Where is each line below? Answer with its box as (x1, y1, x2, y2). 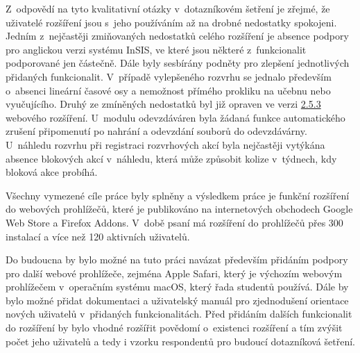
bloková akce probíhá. (6, 165, 98, 179)
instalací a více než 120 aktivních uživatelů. (6, 229, 190, 243)
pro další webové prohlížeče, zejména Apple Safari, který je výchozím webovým (6, 265, 343, 280)
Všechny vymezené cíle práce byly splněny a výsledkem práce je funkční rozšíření (6, 188, 350, 202)
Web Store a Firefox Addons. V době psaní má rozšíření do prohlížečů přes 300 (6, 215, 343, 229)
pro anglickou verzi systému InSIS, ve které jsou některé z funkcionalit (6, 42, 307, 56)
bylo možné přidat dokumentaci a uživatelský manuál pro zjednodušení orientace (6, 293, 349, 307)
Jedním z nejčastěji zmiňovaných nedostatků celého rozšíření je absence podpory (6, 28, 349, 43)
